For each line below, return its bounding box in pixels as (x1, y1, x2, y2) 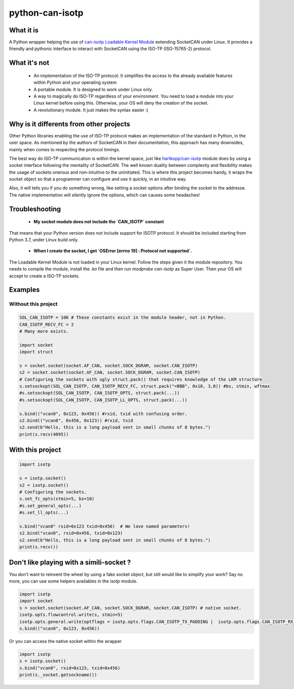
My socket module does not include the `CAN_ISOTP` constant (33, 219, 164, 225)
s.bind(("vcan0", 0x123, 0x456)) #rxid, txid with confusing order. (19, 411, 188, 417)
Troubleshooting (9, 205, 61, 213)
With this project (9, 446, 61, 454)
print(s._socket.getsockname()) (19, 672, 98, 678)
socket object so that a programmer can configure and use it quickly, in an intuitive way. (9, 176, 187, 182)
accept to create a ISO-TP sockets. (9, 273, 80, 279)
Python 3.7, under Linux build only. (9, 237, 79, 243)
